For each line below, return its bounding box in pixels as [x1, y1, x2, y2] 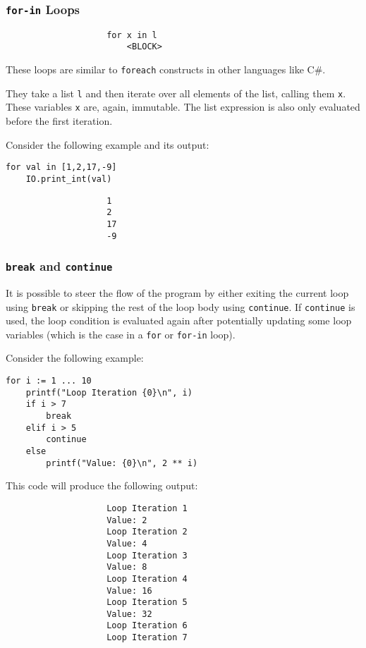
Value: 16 [106, 585, 152, 596]
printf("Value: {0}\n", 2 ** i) [46, 458, 198, 468]
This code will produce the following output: [6, 478, 198, 493]
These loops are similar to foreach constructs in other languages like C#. [6, 62, 326, 77]
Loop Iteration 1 [106, 503, 188, 513]
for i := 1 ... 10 [6, 376, 92, 386]
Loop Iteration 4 [106, 573, 188, 584]
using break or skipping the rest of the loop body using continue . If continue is [6, 299, 355, 314]
